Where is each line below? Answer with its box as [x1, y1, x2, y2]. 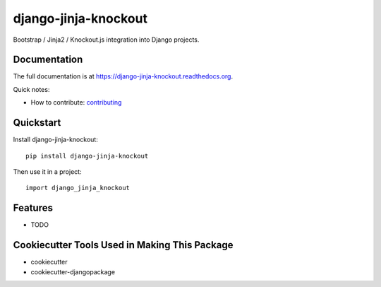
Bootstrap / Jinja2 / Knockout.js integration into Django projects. [13, 35, 200, 44]
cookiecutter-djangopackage [30, 267, 116, 276]
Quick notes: [13, 85, 50, 93]
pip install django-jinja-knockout [25, 152, 149, 160]
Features [13, 202, 53, 214]
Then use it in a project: [13, 167, 82, 176]
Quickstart [13, 117, 61, 129]
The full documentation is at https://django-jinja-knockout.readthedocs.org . [13, 72, 233, 81]
